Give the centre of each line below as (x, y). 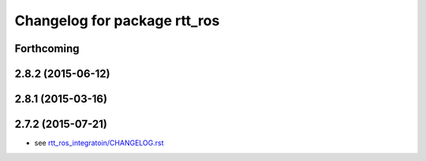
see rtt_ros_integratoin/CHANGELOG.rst (99, 143)
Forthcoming (47, 49)
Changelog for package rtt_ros (117, 21)
